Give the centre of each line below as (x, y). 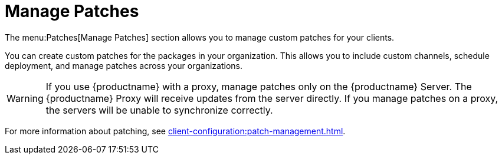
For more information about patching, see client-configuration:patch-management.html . (175, 131)
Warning (25, 98)
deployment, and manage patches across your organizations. (124, 65)
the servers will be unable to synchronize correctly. (159, 110)
